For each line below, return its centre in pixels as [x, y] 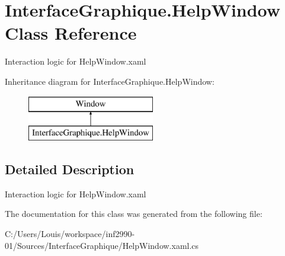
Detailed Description [70, 169]
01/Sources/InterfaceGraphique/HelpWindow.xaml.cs [102, 245]
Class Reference [71, 33]
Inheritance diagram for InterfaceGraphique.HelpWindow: [110, 81]
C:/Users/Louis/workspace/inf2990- [70, 234]
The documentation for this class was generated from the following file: [134, 214]
